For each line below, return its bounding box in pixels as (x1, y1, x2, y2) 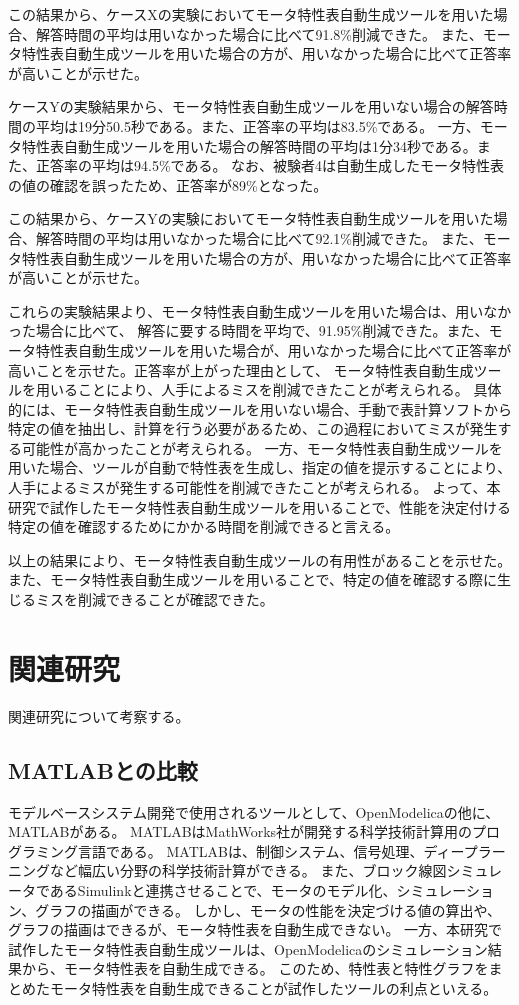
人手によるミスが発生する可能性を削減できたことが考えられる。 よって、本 (8, 477, 501, 498)
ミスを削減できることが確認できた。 (35, 589, 274, 610)
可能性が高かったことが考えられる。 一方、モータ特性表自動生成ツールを (21, 437, 503, 458)
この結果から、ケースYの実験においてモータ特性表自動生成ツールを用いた (8, 208, 494, 229)
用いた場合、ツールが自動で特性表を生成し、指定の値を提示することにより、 (8, 457, 512, 478)
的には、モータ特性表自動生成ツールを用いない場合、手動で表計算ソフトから (8, 398, 512, 419)
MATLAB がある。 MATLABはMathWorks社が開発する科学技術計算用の (8, 821, 473, 842)
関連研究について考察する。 (8, 705, 190, 726)
